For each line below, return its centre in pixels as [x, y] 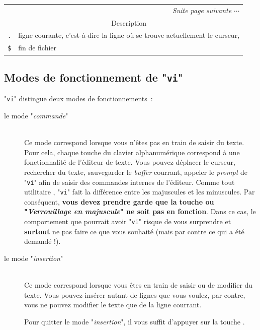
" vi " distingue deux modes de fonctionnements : [78, 98]
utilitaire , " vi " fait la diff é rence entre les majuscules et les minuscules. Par [140, 192]
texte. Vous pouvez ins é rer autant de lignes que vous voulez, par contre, [135, 294]
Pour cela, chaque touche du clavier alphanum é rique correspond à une [132, 152]
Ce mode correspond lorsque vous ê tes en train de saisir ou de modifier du [139, 285]
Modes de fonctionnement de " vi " [94, 77]
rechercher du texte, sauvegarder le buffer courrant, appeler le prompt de [136, 172]
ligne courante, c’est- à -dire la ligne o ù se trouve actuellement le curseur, [129, 35]
